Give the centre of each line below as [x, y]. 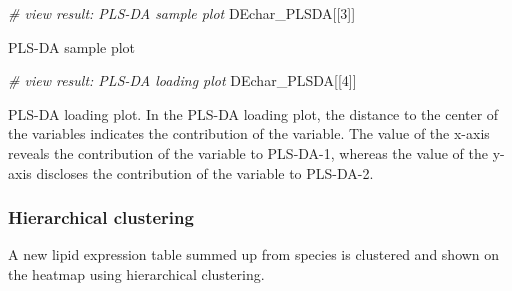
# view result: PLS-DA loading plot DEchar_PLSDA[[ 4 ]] [182, 80]
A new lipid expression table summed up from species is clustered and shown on [254, 254]
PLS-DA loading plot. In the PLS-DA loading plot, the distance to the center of [253, 113]
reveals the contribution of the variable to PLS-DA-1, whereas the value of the [248, 152]
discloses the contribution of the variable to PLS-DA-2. [205, 172]
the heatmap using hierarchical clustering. [136, 273]
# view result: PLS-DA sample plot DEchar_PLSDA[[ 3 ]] [182, 13]
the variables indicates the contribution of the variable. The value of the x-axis [249, 133]
